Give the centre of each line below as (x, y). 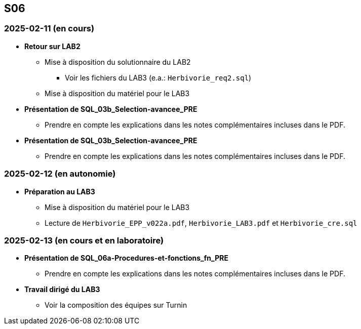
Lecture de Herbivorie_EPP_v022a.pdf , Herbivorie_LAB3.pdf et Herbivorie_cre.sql (201, 223)
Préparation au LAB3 (60, 191)
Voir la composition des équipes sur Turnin (116, 305)
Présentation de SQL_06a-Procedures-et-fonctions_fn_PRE (126, 258)
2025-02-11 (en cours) (49, 29)
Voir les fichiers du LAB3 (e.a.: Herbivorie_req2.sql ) (158, 77)
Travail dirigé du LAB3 (62, 290)
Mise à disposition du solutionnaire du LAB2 (118, 62)
